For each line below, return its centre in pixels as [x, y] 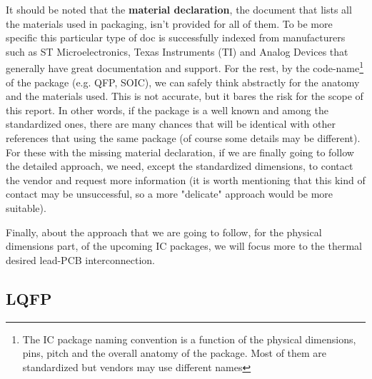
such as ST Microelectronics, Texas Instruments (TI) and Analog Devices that [177, 51]
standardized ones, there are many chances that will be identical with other [171, 124]
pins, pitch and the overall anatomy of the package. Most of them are [175, 353]
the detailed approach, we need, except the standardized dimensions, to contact [180, 166]
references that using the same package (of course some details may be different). [183, 138]
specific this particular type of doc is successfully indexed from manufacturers [176, 37]
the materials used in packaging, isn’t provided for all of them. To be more [169, 23]
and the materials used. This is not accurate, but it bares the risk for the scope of [185, 96]
